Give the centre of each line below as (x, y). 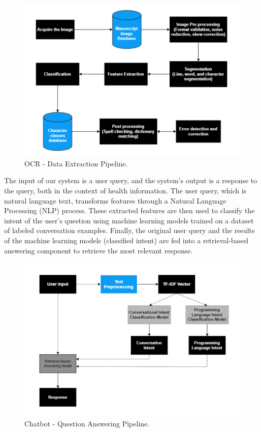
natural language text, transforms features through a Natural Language (115, 200)
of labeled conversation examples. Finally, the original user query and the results (129, 230)
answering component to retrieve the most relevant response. (99, 250)
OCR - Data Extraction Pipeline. (76, 163)
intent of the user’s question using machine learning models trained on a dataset (129, 220)
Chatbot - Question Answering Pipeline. (87, 423)
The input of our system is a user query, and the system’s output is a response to (131, 180)
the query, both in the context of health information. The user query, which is (125, 191)
